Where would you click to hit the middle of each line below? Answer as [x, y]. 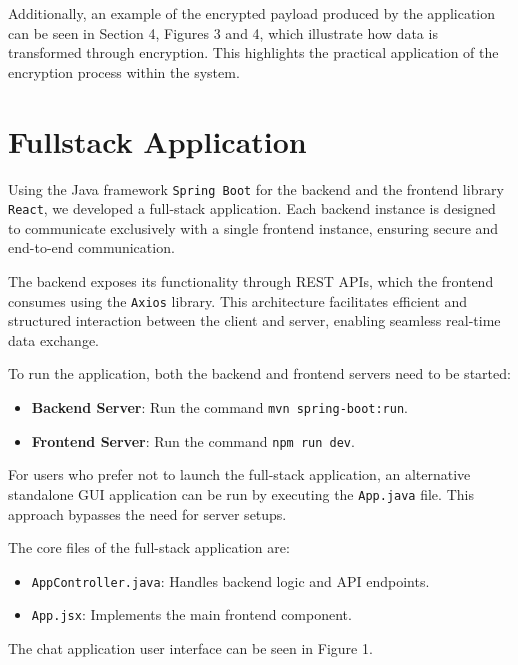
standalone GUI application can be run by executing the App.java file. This [241, 493]
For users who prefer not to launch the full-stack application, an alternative [239, 474]
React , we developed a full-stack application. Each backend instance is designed [252, 208]
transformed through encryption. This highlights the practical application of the [253, 52]
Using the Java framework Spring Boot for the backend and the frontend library [256, 188]
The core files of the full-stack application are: [149, 547]
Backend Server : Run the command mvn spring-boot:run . [220, 407]
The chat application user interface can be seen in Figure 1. [190, 648]
